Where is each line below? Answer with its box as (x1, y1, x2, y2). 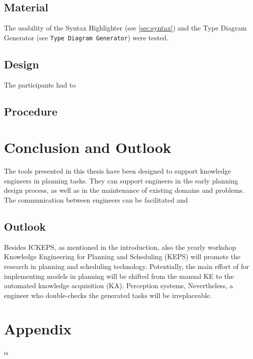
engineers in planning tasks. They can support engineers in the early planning (4, 175, 238, 185)
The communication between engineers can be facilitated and (4, 194, 188, 205)
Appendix (4, 319, 72, 339)
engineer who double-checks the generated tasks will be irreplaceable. (4, 290, 212, 300)
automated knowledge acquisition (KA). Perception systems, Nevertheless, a (4, 280, 233, 291)
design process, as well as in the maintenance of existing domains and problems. (4, 185, 245, 195)
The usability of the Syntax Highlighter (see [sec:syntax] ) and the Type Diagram (4, 23, 247, 33)
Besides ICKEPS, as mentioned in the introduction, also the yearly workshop (4, 241, 236, 252)
